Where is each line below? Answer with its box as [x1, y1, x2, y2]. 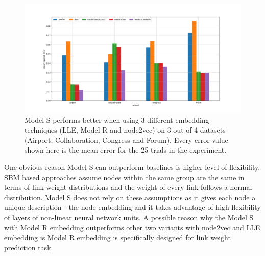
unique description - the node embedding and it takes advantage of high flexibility [4, 202, 261, 212]
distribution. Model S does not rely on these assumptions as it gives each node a [4, 191, 256, 202]
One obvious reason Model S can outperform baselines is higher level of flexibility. [4, 161, 260, 172]
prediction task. [4, 242, 53, 252]
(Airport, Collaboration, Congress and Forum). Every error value [25, 134, 228, 145]
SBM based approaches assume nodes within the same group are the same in [4, 172, 245, 182]
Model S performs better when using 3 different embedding [25, 114, 209, 125]
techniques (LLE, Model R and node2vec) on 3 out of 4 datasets [25, 124, 226, 135]
